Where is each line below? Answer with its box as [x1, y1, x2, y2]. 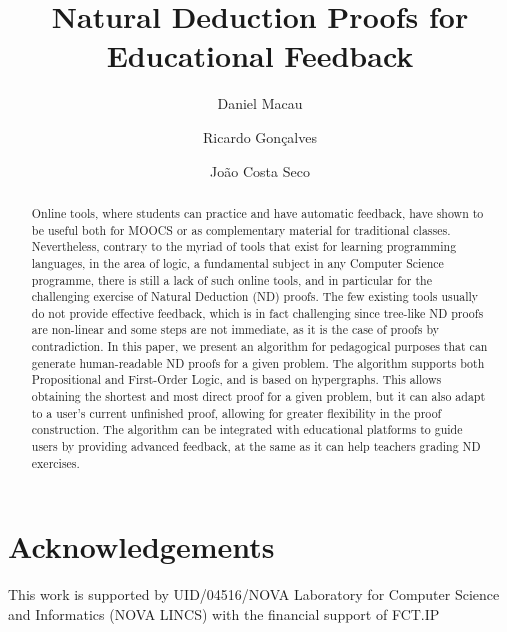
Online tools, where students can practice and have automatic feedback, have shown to [31, 204, 484, 221]
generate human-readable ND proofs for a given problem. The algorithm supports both [31, 354, 485, 371]
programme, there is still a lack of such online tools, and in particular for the [31, 271, 432, 288]
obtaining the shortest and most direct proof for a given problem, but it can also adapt [31, 388, 486, 405]
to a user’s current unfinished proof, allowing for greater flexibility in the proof [31, 404, 442, 421]
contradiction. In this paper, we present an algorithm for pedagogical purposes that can [31, 338, 488, 355]
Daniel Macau [217, 93, 303, 114]
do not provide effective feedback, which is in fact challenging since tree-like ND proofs [31, 304, 484, 321]
